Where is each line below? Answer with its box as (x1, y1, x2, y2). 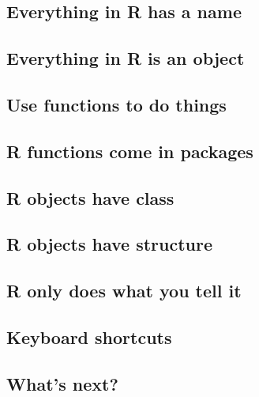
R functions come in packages (6, 138, 253, 163)
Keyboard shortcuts (6, 324, 172, 349)
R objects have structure (6, 232, 212, 256)
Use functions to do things (6, 92, 227, 116)
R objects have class (6, 185, 175, 210)
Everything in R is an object (6, 46, 245, 70)
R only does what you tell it (6, 278, 242, 303)
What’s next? (6, 371, 118, 395)
